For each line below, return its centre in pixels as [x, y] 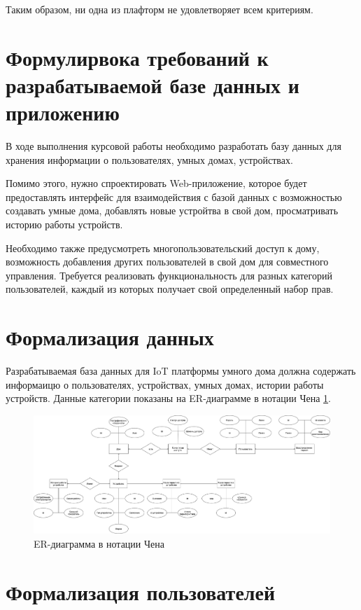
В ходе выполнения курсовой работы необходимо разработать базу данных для [174, 146]
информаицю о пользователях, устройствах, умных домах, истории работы [165, 384]
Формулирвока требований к [137, 57]
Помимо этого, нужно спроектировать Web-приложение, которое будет [156, 183]
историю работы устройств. [64, 224]
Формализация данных [110, 337]
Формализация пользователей [141, 591]
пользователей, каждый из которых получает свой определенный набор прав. [170, 289]
